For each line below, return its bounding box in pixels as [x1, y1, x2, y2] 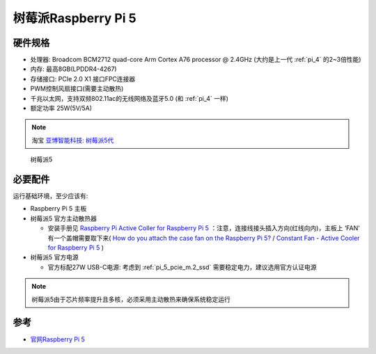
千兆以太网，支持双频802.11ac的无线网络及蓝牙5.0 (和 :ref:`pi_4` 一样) [30, 94, 229, 102]
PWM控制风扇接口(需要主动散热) [30, 84, 124, 93]
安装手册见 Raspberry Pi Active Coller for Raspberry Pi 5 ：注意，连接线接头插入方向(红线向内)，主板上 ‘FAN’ [47, 224, 360, 232]
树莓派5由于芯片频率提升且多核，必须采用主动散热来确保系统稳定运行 [31, 295, 231, 303]
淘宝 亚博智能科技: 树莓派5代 [31, 136, 114, 144]
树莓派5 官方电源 [30, 253, 79, 262]
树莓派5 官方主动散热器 [30, 214, 97, 223]
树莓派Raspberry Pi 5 [13, 10, 136, 26]
